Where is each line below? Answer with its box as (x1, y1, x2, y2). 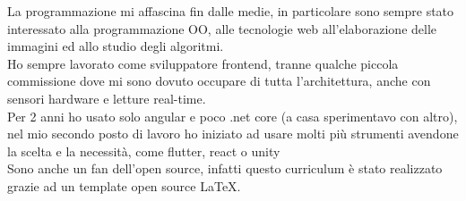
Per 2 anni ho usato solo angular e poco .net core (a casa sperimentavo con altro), (7, 106, 458, 125)
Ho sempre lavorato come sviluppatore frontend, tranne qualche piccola (7, 54, 399, 72)
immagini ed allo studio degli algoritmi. (7, 37, 224, 55)
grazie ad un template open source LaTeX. (7, 176, 241, 195)
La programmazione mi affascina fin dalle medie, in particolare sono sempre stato (7, 2, 454, 20)
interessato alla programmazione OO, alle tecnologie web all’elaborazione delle (7, 19, 437, 38)
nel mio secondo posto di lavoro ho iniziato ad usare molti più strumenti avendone (7, 124, 459, 143)
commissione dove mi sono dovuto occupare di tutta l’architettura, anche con (7, 71, 431, 90)
